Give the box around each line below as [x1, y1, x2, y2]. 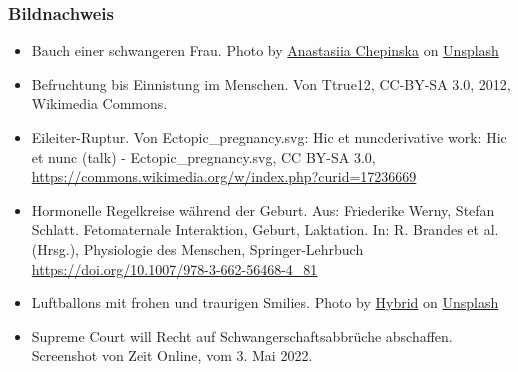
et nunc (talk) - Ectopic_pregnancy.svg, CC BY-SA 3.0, [31, 146, 376, 167]
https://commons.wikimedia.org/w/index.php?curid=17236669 [31, 166, 417, 187]
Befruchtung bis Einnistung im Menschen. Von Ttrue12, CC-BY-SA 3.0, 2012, [31, 73, 511, 94]
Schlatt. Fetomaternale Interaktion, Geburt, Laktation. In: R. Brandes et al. [31, 219, 499, 240]
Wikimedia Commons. [31, 93, 168, 114]
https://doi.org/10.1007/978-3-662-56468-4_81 [31, 258, 318, 279]
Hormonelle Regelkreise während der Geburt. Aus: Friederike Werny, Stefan [31, 199, 495, 220]
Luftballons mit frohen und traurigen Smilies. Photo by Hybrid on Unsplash [31, 292, 499, 313]
